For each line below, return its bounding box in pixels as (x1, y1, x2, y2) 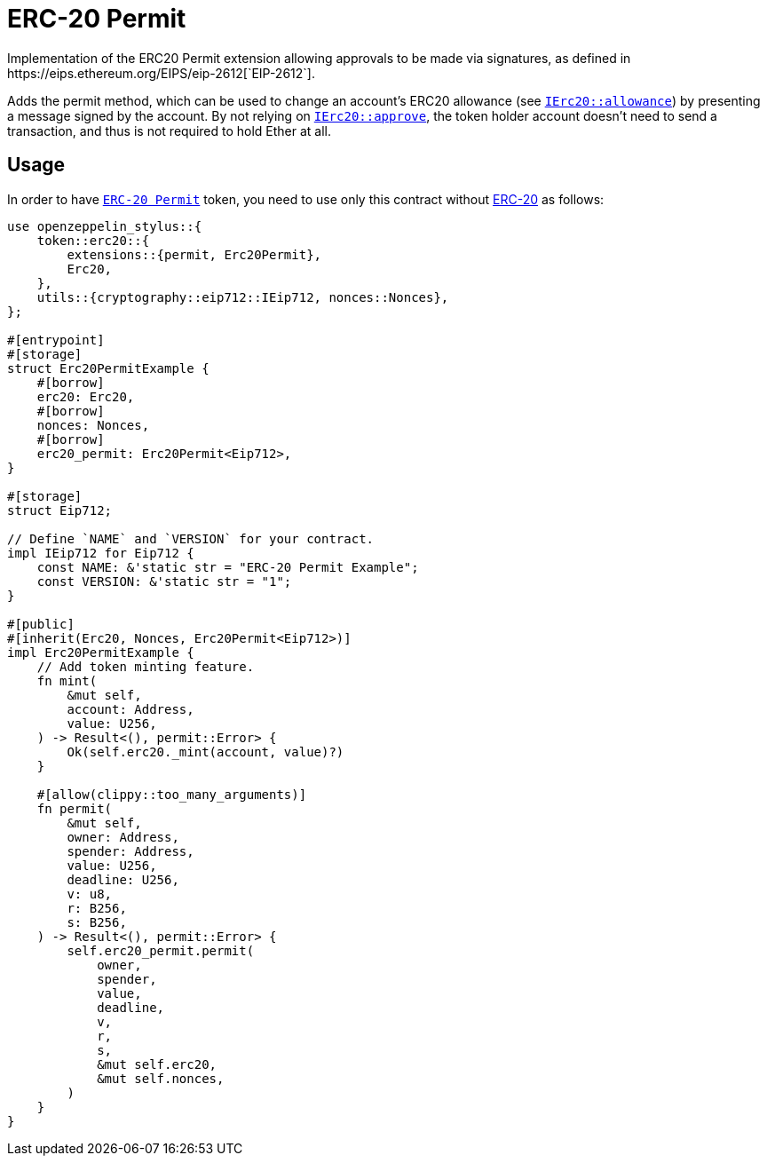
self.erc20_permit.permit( (67, 943, 255, 958)
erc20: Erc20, (36, 389, 135, 404)
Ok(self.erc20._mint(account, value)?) (67, 744, 344, 759)
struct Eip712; (7, 502, 113, 518)
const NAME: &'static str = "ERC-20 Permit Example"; (36, 559, 419, 574)
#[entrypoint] (7, 332, 105, 347)
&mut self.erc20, (97, 1056, 217, 1072)
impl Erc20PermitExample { (7, 645, 194, 660)
